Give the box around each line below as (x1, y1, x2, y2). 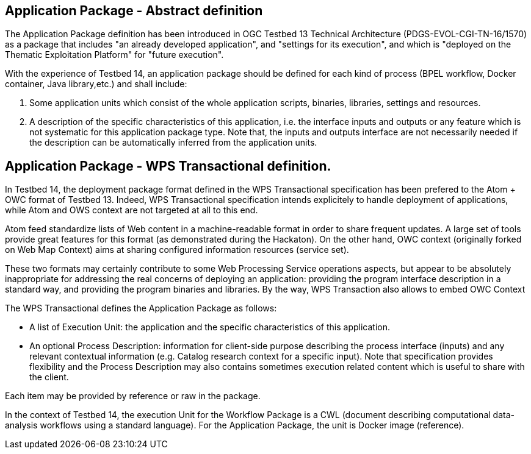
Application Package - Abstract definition (5, 3, 263, 18)
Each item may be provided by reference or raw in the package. (5, 391, 261, 402)
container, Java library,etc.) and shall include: (5, 79, 187, 90)
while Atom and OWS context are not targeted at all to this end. (5, 205, 258, 216)
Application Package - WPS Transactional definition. (5, 158, 331, 174)
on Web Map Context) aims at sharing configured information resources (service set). (5, 244, 349, 255)
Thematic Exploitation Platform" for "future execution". (5, 49, 224, 60)
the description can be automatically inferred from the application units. (29, 137, 317, 148)
